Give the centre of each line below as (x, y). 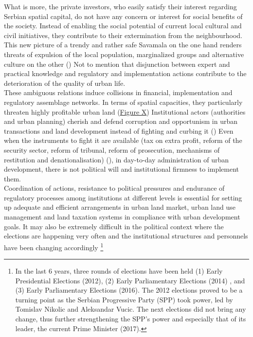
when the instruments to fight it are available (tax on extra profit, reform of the (123, 140)
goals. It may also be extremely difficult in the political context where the (114, 226)
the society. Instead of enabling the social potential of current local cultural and (123, 26)
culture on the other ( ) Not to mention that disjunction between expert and (117, 64)
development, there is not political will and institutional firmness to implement (122, 169)
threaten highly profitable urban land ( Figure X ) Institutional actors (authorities (125, 111)
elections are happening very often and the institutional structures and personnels (126, 236)
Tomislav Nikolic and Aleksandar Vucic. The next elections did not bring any (131, 309)
